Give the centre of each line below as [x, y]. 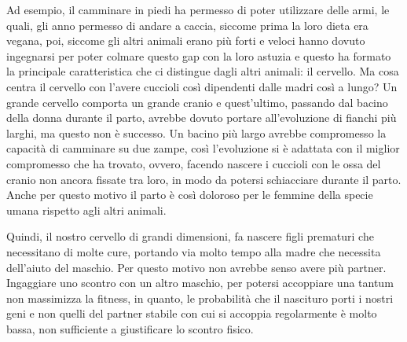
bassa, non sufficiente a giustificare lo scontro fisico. [130, 328]
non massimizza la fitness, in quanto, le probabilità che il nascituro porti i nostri [200, 298]
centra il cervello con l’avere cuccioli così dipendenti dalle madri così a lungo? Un [202, 86]
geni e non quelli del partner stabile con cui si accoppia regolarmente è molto [192, 313]
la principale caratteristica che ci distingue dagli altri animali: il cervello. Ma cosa [203, 71]
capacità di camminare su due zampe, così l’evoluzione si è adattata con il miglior [203, 148]
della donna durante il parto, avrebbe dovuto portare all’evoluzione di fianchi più [202, 118]
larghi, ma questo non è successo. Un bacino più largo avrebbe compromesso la [196, 132]
